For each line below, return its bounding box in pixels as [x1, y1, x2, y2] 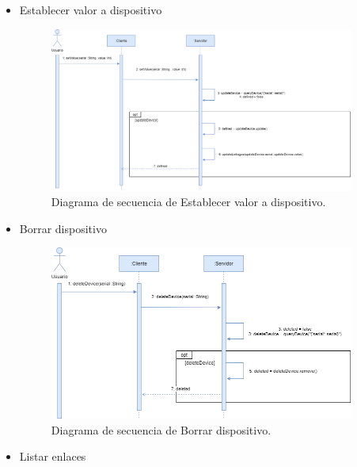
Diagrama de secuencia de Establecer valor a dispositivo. [51, 193, 326, 210]
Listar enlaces [19, 448, 86, 465]
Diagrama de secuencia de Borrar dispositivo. [51, 421, 272, 438]
